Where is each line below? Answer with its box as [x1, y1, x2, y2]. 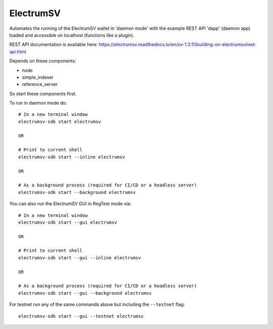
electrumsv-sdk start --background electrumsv [18, 190, 136, 195]
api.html [9, 49, 26, 55]
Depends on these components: [9, 58, 76, 64]
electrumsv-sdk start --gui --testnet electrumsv [18, 313, 144, 319]
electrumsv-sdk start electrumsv [18, 119, 101, 124]
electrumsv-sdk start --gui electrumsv [18, 219, 117, 225]
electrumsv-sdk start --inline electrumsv [18, 154, 125, 160]
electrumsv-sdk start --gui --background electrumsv [18, 290, 152, 296]
